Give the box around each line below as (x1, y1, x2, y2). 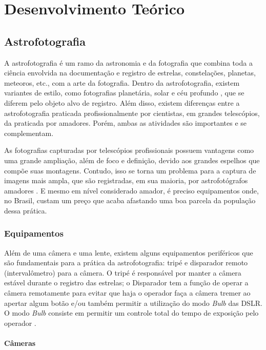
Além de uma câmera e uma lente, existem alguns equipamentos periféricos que (4, 247, 253, 258)
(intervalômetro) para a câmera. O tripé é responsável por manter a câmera (4, 267, 241, 278)
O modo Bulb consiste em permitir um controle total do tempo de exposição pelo (4, 307, 259, 318)
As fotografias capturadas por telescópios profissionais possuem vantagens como (4, 145, 254, 155)
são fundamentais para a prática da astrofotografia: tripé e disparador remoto (4, 257, 248, 268)
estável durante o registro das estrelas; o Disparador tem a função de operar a (4, 277, 249, 288)
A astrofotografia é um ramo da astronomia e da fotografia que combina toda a (4, 57, 253, 68)
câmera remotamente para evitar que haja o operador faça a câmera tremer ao (4, 287, 251, 298)
